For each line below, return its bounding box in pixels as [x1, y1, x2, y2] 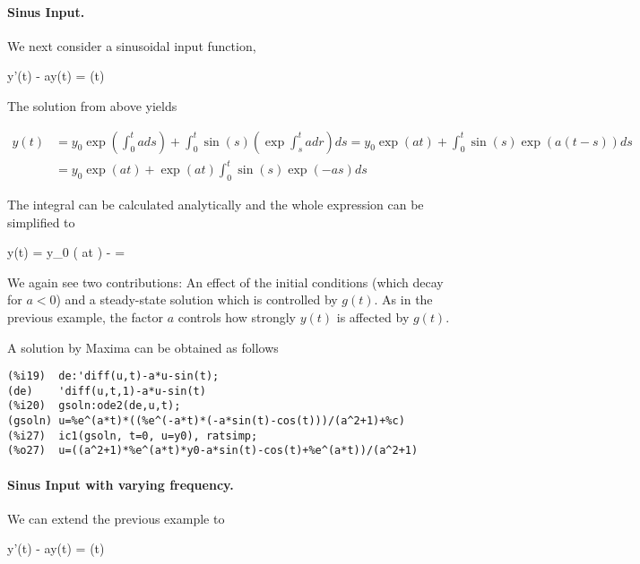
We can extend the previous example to [7, 508, 225, 527]
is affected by [336, 307, 410, 326]
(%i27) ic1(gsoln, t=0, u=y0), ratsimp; [7, 429, 258, 442]
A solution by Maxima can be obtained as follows [7, 338, 279, 356]
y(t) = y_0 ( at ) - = [7, 243, 125, 261]
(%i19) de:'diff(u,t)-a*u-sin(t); [7, 370, 220, 383]
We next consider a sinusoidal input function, [7, 36, 256, 55]
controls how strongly [177, 307, 297, 326]
